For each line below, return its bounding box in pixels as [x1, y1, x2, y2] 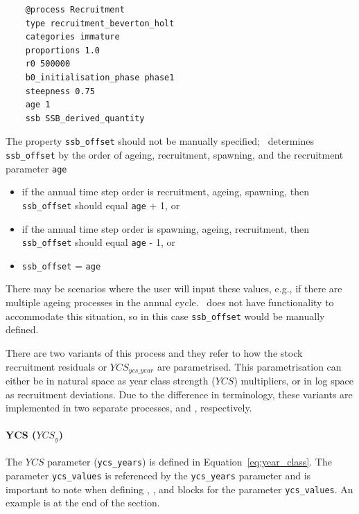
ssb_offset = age [21, 258, 101, 272]
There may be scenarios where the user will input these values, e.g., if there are [6, 281, 342, 296]
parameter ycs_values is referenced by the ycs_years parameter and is [6, 468, 311, 483]
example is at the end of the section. [6, 495, 160, 510]
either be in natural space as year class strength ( [6, 373, 216, 387]
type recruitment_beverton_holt [25, 18, 175, 28]
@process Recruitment [25, 5, 125, 15]
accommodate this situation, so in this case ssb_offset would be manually [6, 308, 325, 323]
